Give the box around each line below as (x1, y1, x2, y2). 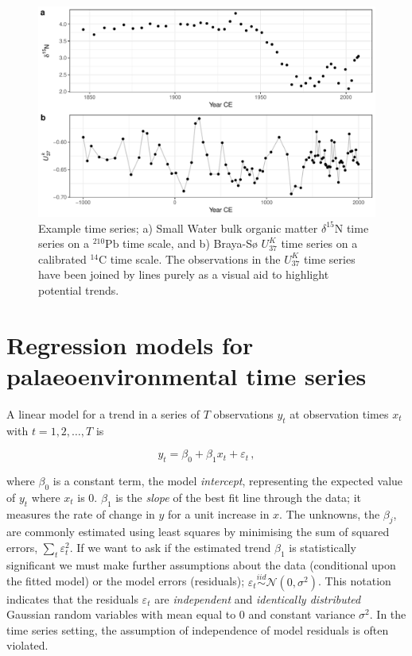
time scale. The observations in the (110, 250, 281, 267)
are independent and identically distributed (154, 590, 361, 607)
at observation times (290, 405, 389, 422)
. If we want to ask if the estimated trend (69, 539, 271, 556)
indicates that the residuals (6, 590, 138, 607)
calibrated (38, 250, 87, 267)
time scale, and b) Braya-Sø (122, 235, 258, 252)
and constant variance (248, 606, 356, 623)
